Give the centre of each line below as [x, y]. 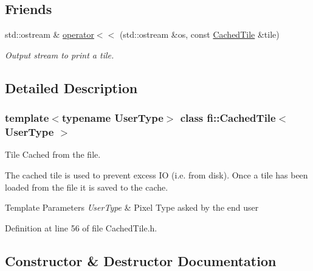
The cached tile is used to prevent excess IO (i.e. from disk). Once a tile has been [156, 174]
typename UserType [112, 118]
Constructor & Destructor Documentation [141, 260]
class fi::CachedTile [228, 118]
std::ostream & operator [50, 34]
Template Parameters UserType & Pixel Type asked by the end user [132, 207]
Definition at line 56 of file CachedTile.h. [81, 227]
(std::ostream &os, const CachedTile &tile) [199, 34]
